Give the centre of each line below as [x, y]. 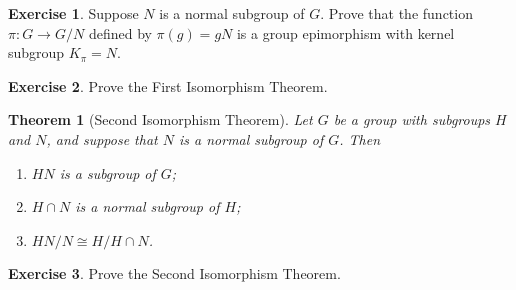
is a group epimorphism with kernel [345, 32]
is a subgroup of [107, 172]
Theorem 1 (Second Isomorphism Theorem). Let [160, 119]
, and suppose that [102, 138]
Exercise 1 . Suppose [73, 13]
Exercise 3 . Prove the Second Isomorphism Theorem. [174, 273]
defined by [120, 32]
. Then [360, 138]
